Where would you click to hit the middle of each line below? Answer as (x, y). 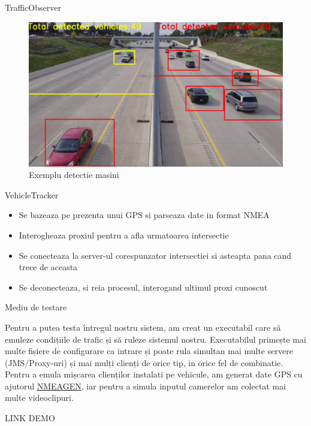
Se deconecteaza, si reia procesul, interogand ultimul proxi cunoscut (143, 287)
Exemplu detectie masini (74, 175)
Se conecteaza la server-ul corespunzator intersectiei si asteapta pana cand (155, 255)
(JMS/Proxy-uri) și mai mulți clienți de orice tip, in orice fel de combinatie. (144, 362)
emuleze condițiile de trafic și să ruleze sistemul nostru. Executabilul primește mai (155, 339)
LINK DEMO (30, 418)
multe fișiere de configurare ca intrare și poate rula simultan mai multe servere (149, 351)
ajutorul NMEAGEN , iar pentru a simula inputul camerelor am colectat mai (146, 386)
